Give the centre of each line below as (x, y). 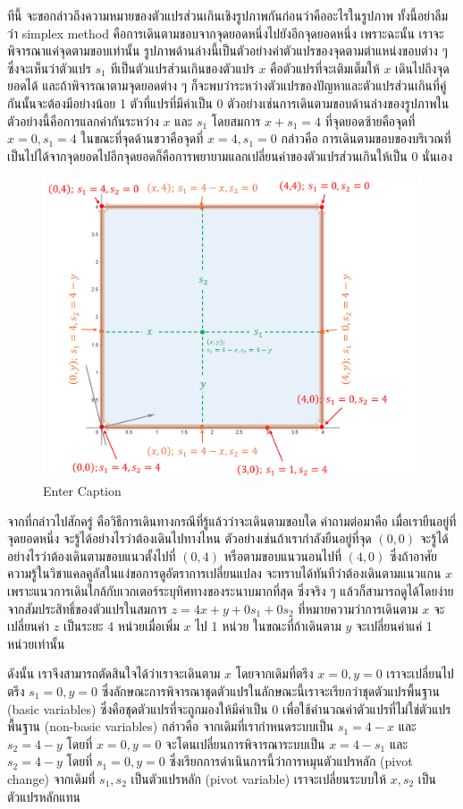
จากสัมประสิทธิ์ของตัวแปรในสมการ (88, 608)
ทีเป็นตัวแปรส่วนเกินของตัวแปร (182, 68)
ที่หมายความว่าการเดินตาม (358, 608)
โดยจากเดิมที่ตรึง (274, 673)
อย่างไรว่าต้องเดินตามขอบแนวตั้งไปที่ (92, 555)
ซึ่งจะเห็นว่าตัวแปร (49, 68)
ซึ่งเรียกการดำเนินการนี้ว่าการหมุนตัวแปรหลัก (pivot (291, 761)
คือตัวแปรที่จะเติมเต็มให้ (325, 68)
